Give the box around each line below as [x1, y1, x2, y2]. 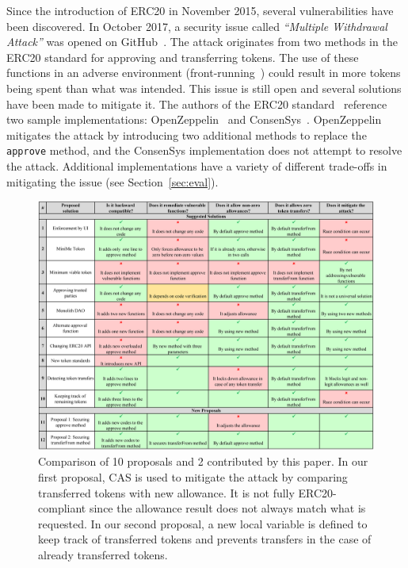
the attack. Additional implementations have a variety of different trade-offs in [6, 158, 387, 174]
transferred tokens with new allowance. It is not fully [38, 484, 295, 501]
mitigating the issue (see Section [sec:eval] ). [6, 173, 219, 190]
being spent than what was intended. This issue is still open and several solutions [6, 79, 402, 96]
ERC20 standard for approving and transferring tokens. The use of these [6, 48, 359, 65]
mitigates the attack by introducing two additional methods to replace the [6, 126, 367, 143]
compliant [38, 500, 86, 516]
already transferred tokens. [38, 547, 168, 563]
